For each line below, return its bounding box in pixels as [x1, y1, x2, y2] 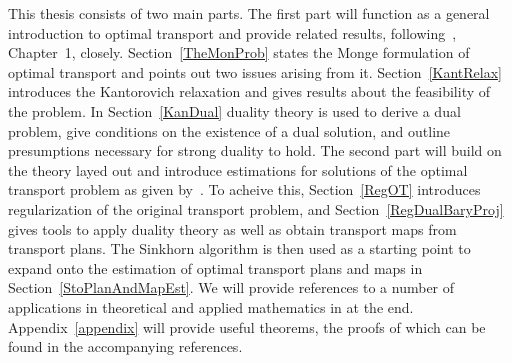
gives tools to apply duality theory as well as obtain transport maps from [8, 218, 457, 239]
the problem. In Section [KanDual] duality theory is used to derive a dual [8, 100, 461, 121]
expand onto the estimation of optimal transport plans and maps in [8, 257, 423, 278]
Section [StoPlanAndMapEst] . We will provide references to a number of [8, 277, 455, 298]
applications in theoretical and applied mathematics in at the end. [8, 296, 414, 317]
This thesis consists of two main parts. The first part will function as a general [8, 3, 490, 23]
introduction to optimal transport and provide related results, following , [8, 22, 457, 43]
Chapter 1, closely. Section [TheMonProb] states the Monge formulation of [8, 42, 470, 63]
